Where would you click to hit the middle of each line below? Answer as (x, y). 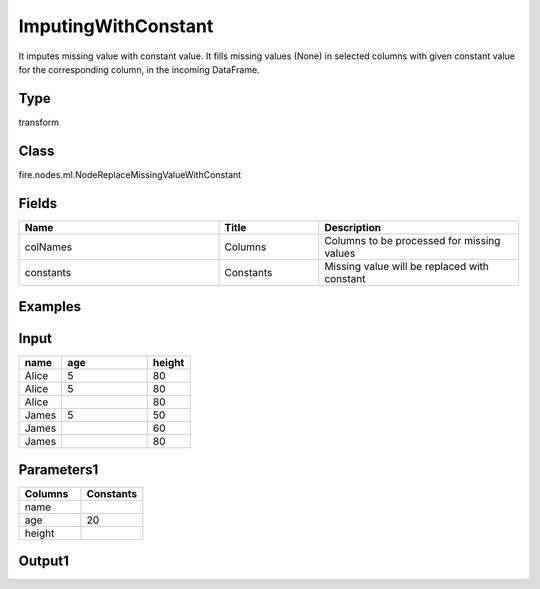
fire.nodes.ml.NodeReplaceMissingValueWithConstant (130, 174)
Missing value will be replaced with (407, 266)
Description (353, 227)
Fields (38, 203)
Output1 (44, 561)
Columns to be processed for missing (412, 240)
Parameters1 (58, 469)
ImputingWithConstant (116, 26)
